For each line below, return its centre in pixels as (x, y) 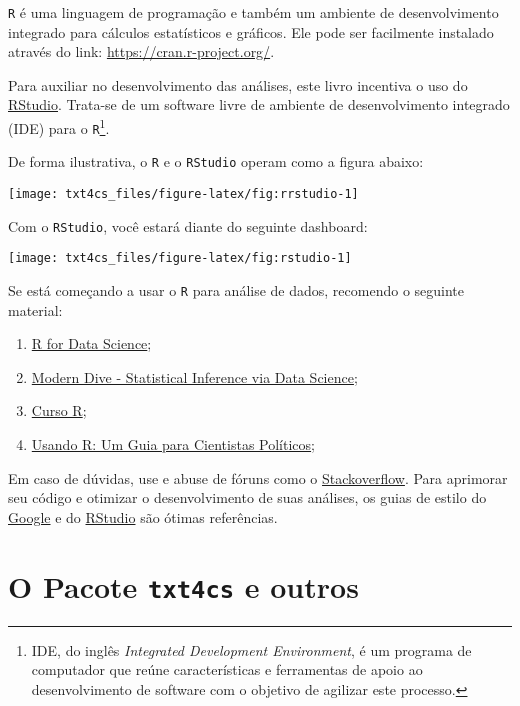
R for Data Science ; (91, 343)
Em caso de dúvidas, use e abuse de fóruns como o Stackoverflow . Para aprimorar (258, 477)
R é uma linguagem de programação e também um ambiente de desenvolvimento (253, 12)
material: (35, 309)
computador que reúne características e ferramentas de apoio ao (227, 669)
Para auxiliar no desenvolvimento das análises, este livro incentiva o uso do (238, 84)
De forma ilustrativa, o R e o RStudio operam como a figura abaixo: (216, 161)
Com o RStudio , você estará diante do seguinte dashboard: (188, 225)
